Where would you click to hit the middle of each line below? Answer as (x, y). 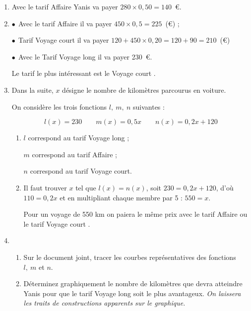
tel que (86, 187)
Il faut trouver (45, 187)
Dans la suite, (32, 90)
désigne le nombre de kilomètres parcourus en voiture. (144, 90)
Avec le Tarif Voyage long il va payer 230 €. (85, 56)
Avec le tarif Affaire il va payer (65, 23)
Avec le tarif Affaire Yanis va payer (65, 6)
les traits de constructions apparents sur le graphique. (104, 303)
